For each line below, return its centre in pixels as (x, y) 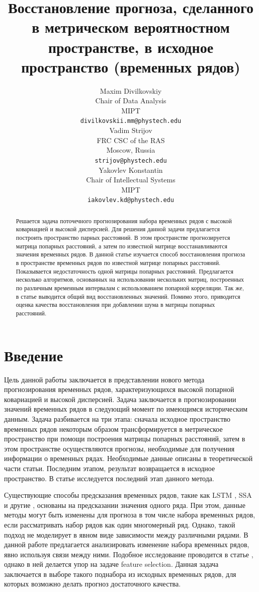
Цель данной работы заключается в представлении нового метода (104, 379)
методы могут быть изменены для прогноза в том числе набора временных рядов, (130, 515)
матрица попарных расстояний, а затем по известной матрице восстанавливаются (121, 246)
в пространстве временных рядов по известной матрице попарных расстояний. (118, 263)
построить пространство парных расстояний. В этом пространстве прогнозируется (123, 238)
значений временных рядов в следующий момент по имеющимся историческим (126, 409)
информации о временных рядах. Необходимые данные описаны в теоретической (128, 458)
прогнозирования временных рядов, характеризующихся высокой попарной (119, 389)
